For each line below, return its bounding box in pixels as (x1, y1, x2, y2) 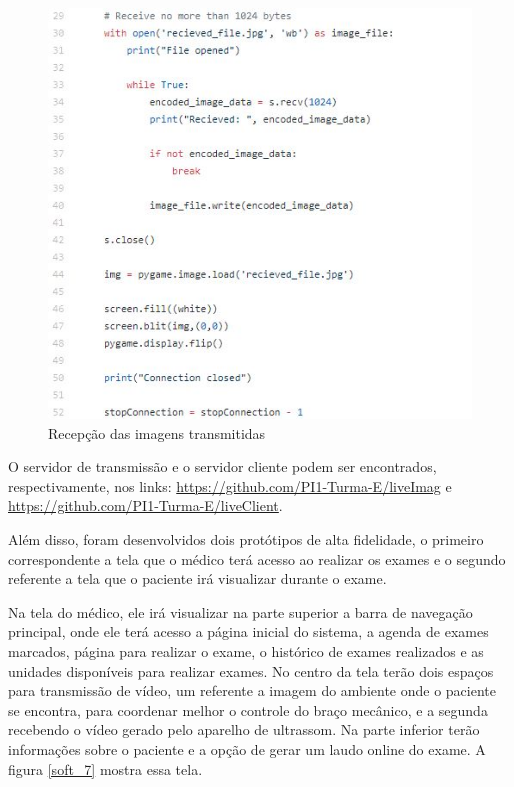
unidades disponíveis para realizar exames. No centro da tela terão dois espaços (8, 660, 494, 681)
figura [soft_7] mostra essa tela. (8, 758, 203, 779)
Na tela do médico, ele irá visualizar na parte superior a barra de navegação (8, 601, 473, 622)
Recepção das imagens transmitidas (48, 422, 266, 443)
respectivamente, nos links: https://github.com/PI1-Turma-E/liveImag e (8, 475, 452, 496)
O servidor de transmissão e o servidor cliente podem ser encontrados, (8, 456, 437, 477)
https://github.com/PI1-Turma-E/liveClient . (8, 495, 283, 516)
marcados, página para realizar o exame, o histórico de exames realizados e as (8, 641, 484, 661)
